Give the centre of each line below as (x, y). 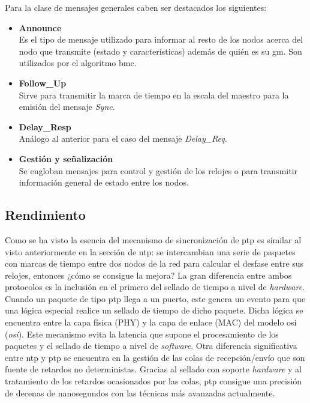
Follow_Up (43, 83)
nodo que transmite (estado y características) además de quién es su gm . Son (160, 51)
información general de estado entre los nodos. (104, 182)
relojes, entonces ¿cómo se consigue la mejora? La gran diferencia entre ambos (148, 275)
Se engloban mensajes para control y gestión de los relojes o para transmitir (158, 170)
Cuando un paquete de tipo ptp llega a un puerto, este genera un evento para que (155, 298)
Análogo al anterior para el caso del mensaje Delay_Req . (123, 138)
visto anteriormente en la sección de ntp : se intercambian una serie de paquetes (150, 251)
